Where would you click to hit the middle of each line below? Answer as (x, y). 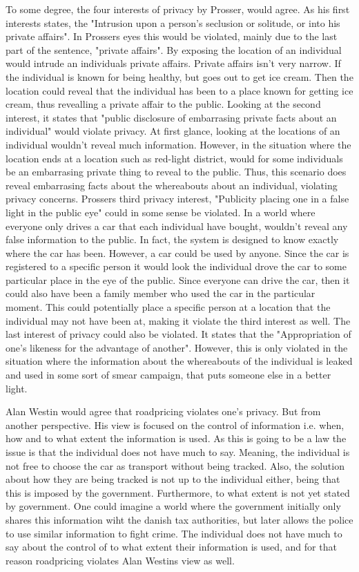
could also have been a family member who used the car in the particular (161, 293)
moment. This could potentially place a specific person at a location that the (168, 307)
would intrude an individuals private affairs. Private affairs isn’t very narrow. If (173, 63)
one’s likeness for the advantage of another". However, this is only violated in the (177, 347)
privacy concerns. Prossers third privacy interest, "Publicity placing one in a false (177, 199)
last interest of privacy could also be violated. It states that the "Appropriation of (178, 334)
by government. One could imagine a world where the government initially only (173, 506)
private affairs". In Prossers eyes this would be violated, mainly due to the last (172, 36)
